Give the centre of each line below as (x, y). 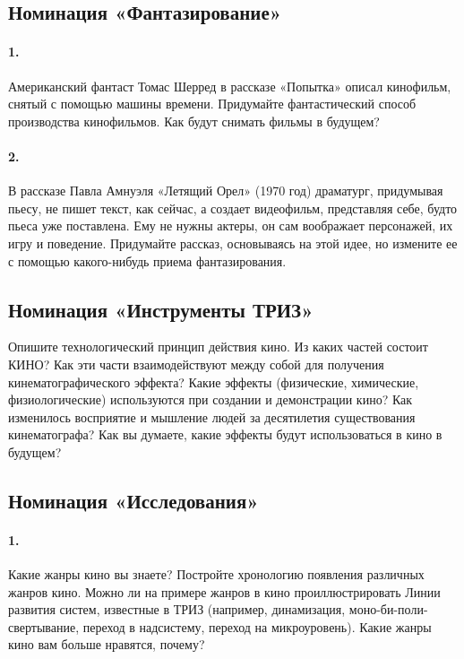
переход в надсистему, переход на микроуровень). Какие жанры (257, 626)
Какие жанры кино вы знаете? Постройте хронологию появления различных (216, 574)
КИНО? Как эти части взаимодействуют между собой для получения (196, 364)
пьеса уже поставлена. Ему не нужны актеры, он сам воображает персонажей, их (231, 225)
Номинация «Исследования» (133, 500)
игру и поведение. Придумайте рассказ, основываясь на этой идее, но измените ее (233, 243)
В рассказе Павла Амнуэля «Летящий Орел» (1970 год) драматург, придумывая (226, 191)
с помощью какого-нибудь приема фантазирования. (147, 260)
